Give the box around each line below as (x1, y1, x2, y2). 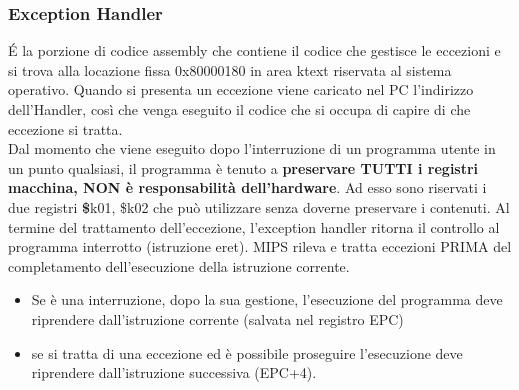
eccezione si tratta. (8, 118, 123, 139)
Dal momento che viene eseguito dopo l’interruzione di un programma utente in (8, 138, 496, 159)
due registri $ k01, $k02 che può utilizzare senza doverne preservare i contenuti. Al (8, 196, 510, 217)
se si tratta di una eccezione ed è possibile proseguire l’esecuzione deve (31, 342, 463, 363)
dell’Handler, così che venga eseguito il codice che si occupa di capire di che (8, 99, 471, 119)
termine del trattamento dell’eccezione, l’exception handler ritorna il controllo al (8, 216, 500, 237)
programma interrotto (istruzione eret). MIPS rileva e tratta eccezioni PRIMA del (8, 236, 512, 257)
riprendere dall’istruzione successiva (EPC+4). (31, 362, 317, 383)
